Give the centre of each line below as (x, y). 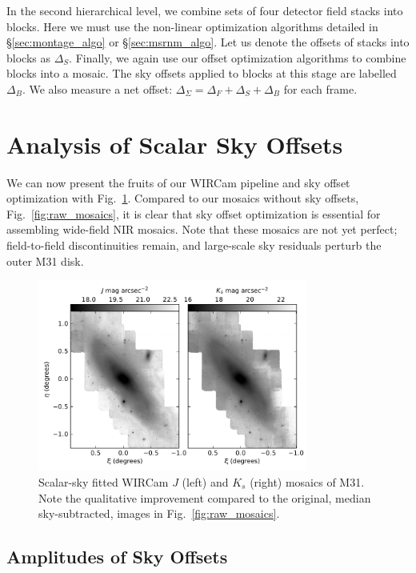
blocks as (28, 57)
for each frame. (320, 88)
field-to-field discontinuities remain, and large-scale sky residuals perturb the (194, 245)
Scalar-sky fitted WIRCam (104, 482)
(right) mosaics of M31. (307, 482)
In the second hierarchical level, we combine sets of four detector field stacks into (205, 10)
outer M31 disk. (45, 260)
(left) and (205, 482)
